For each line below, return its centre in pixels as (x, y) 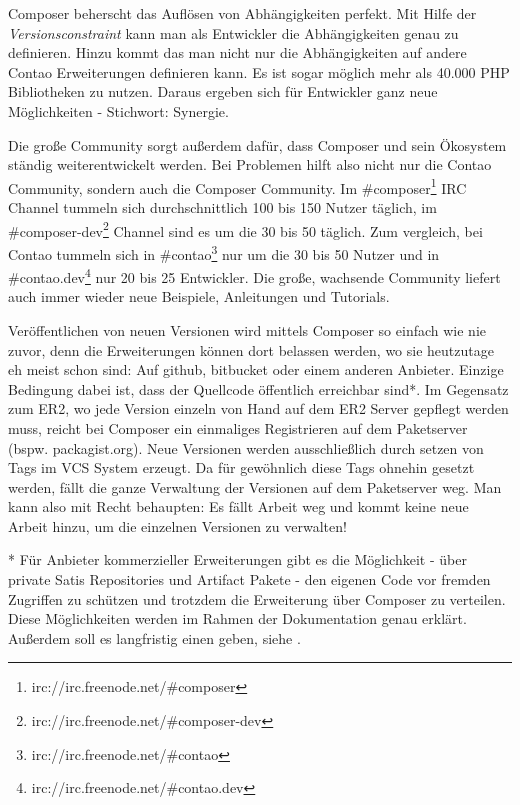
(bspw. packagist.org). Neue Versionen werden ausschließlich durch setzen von (246, 447)
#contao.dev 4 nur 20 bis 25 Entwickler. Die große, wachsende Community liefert (254, 275)
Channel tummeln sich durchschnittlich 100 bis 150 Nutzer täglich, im (222, 207)
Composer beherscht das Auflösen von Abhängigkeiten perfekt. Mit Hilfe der (242, 13)
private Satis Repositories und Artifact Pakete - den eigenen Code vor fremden (249, 579)
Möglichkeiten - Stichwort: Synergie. (118, 110)
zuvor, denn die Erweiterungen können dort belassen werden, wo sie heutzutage (251, 349)
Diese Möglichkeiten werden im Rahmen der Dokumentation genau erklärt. (237, 618)
